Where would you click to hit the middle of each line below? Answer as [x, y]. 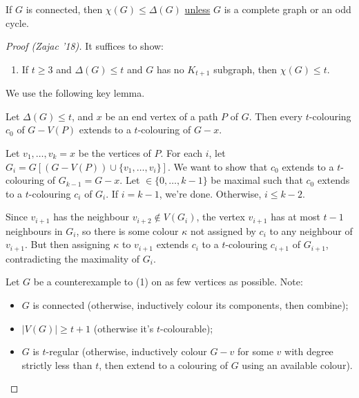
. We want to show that [217, 166]
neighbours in [34, 230]
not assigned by [223, 230]
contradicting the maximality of [73, 258]
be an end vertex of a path [162, 116]
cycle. [17, 22]
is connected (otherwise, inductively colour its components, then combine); [191, 305]
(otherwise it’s [124, 328]
